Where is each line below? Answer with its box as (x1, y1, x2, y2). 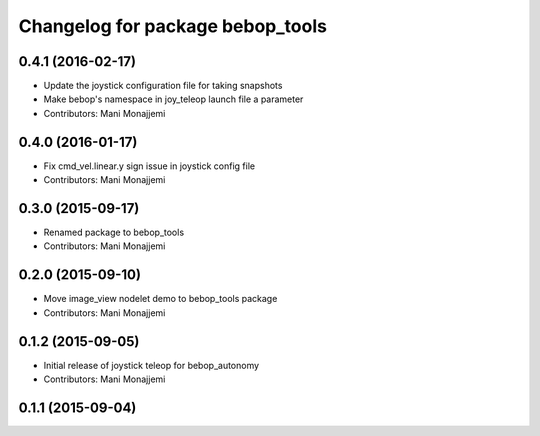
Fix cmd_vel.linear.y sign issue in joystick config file (43, 160, 255, 172)
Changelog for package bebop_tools (18, 15, 327, 37)
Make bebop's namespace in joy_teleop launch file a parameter (43, 93, 304, 105)
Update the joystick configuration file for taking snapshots (43, 80, 283, 92)
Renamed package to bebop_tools (43, 226, 185, 239)
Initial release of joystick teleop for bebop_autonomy (43, 359, 260, 371)
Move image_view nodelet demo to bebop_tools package (43, 293, 278, 305)
